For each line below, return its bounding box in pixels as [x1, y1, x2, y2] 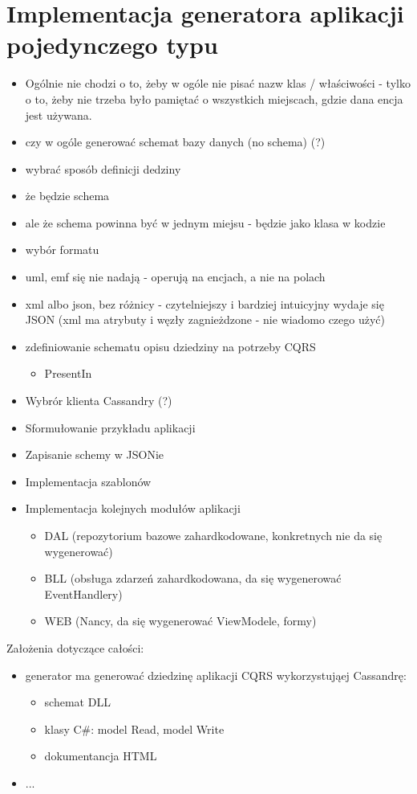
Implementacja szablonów [25, 473, 152, 489]
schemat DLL [44, 694, 111, 710]
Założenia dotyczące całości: [6, 639, 144, 656]
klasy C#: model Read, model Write [44, 720, 225, 737]
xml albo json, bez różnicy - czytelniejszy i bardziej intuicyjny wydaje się [25, 295, 384, 312]
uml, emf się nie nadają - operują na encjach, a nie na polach [25, 268, 326, 285]
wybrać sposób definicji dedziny [25, 160, 181, 177]
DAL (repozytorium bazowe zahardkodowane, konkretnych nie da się [44, 527, 383, 543]
